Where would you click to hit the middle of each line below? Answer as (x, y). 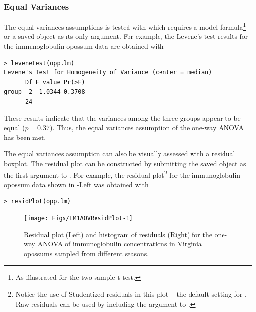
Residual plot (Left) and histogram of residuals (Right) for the (118, 234)
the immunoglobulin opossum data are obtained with (84, 46)
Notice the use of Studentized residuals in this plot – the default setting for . (131, 294)
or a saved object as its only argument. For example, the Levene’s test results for (126, 36)
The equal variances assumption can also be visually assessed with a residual (120, 154)
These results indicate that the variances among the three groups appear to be (122, 118)
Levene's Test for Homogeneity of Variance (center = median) (108, 73)
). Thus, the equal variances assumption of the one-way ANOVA (147, 127)
